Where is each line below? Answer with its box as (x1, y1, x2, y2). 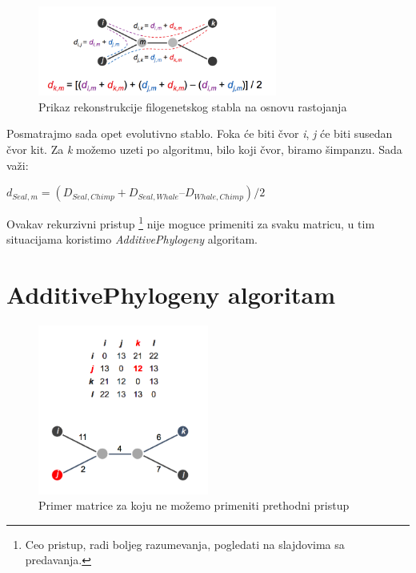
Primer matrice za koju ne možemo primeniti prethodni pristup (38, 497, 350, 514)
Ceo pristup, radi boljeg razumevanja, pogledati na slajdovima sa (25, 535, 345, 552)
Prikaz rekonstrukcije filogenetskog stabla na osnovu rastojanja (38, 98, 347, 115)
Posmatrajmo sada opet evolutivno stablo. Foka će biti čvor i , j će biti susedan (6, 125, 393, 142)
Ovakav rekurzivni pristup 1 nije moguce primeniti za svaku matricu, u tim (6, 213, 375, 232)
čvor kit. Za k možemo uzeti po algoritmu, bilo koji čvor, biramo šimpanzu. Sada (6, 140, 402, 157)
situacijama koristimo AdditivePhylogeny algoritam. (6, 231, 258, 248)
